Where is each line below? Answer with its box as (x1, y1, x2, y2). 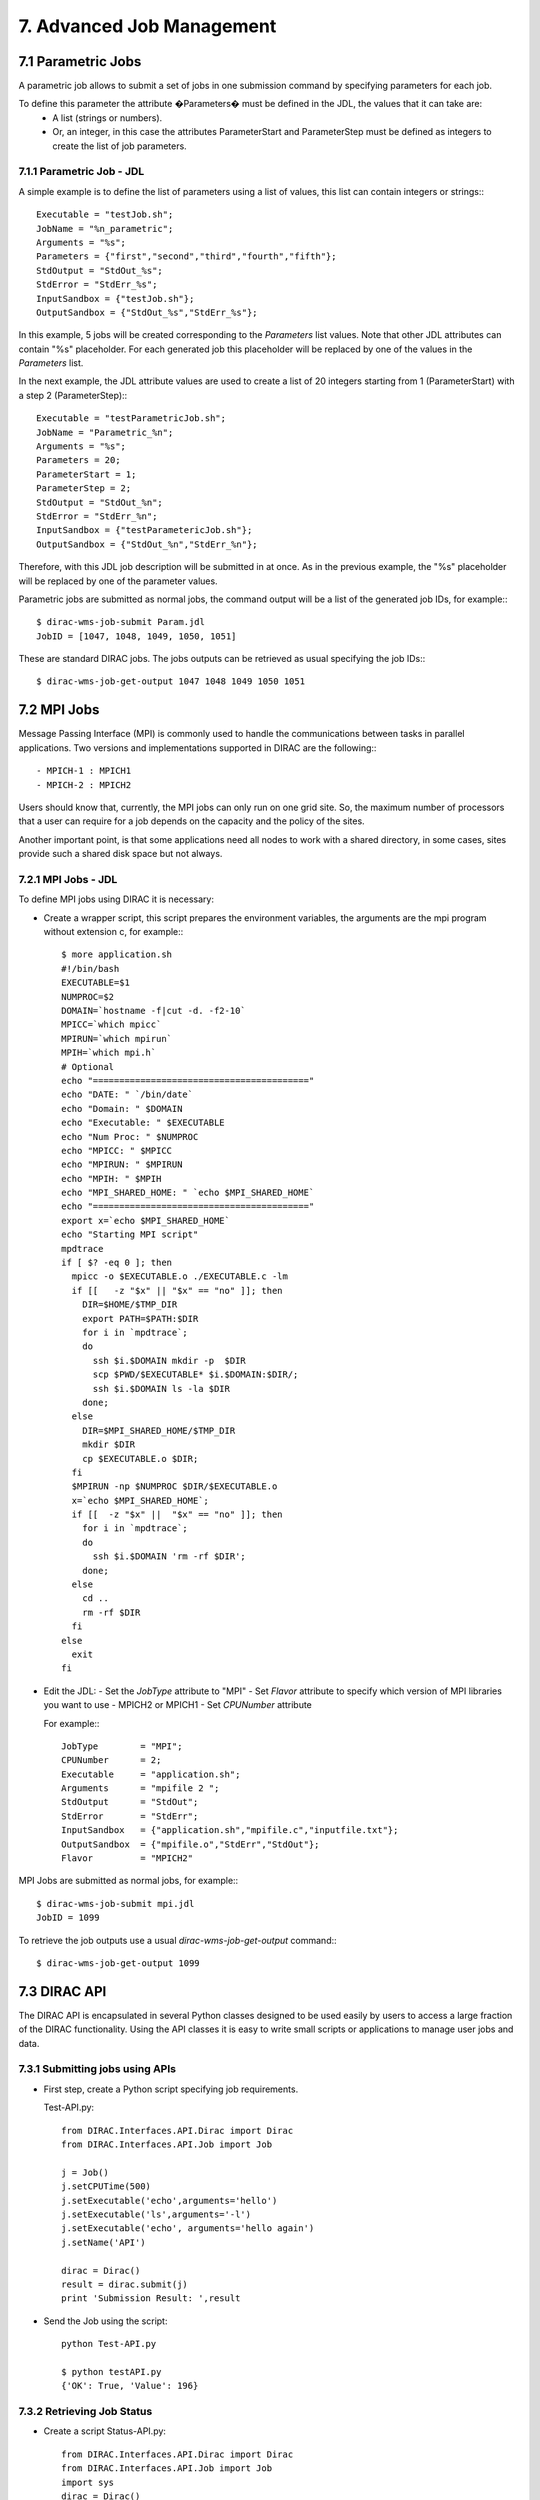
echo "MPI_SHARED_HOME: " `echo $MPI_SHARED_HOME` (61, 1187, 315, 1199)
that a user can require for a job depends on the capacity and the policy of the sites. (18, 815, 365, 827)
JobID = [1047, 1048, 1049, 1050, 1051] (36, 630, 237, 642)
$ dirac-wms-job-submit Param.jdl (36, 616, 205, 628)
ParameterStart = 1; (36, 468, 137, 480)
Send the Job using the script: (43, 2315, 168, 2327)
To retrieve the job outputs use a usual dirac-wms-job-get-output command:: (18, 1934, 337, 1946)
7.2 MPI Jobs (18, 701, 100, 719)
